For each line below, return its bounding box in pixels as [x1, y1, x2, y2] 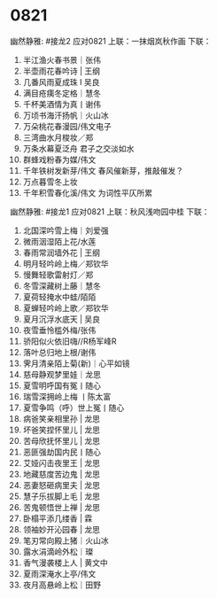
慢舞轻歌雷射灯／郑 [22, 269, 94, 280]
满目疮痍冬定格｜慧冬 [22, 88, 101, 98]
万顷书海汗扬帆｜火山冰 [22, 110, 109, 120]
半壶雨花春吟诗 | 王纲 [22, 66, 101, 76]
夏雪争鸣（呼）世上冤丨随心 [22, 402, 125, 413]
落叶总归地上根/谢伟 [22, 346, 97, 357]
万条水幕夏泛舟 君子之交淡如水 [22, 143, 135, 153]
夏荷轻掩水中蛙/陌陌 [22, 291, 97, 302]
